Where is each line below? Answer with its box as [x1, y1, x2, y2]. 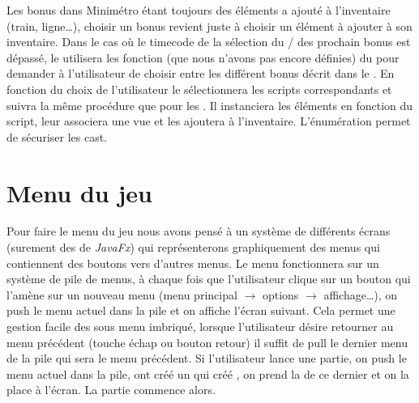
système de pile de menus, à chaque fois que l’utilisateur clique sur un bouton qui [6, 270, 411, 287]
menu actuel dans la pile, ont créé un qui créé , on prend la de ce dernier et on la [6, 365, 409, 382]
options [262, 286, 299, 303]
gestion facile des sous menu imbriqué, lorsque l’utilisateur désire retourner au [6, 318, 394, 335]
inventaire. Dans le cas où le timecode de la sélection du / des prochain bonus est [6, 33, 411, 50]
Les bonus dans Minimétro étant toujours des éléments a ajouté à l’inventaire [6, 2, 391, 18]
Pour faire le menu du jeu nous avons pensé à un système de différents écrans [6, 223, 391, 240]
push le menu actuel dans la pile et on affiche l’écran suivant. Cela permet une [6, 302, 395, 319]
